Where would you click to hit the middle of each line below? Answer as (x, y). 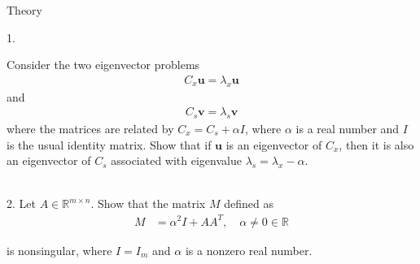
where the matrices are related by (90, 129)
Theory (24, 10)
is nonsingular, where (59, 250)
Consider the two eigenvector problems (103, 65)
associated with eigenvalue (176, 160)
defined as (249, 203)
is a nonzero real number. (249, 250)
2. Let (21, 203)
